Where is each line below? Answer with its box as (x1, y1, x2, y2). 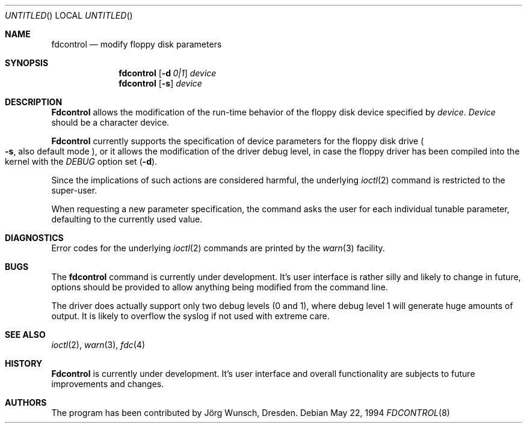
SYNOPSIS (5, 58, 49, 68)
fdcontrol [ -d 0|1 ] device (119, 68, 217, 78)
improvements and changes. (51, 379, 164, 389)
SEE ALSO (5, 329, 46, 340)
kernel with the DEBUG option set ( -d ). (5, 156, 158, 167)
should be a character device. (51, 117, 170, 127)
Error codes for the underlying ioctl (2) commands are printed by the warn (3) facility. (51, 243, 385, 253)
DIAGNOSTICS (5, 233, 64, 243)
